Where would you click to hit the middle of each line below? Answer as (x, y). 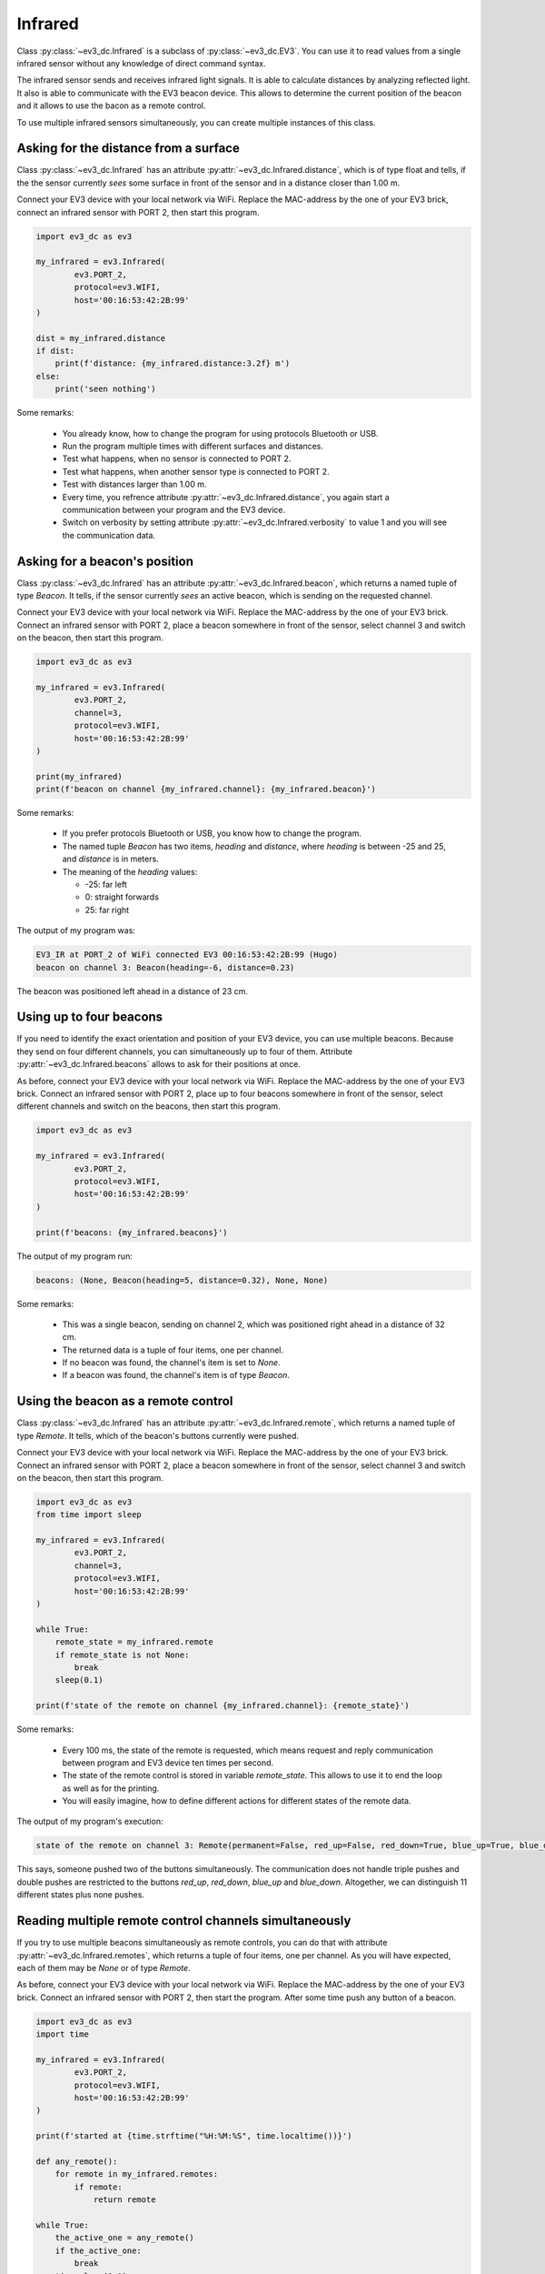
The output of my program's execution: (90, 1821)
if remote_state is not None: (122, 1655)
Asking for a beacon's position (105, 561)
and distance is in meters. (110, 859)
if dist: (55, 351)
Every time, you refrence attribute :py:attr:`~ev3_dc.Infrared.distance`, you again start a (226, 497)
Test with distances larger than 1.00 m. (134, 484)
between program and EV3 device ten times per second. (168, 1762)
